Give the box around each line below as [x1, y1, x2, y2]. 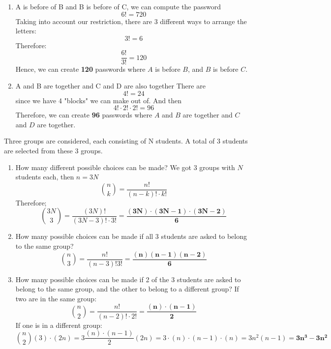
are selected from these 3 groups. [4, 145, 103, 155]
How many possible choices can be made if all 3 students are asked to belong [15, 231, 247, 241]
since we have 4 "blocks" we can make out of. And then [15, 95, 182, 105]
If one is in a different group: [15, 320, 102, 330]
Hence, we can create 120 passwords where [15, 64, 146, 74]
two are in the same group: [15, 293, 97, 303]
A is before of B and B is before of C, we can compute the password [15, 1, 221, 11]
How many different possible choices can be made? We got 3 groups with [15, 162, 235, 172]
